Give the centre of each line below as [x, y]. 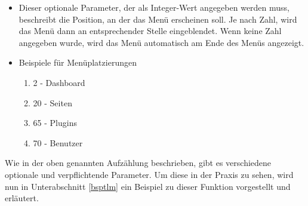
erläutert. [22, 198]
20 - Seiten [53, 102]
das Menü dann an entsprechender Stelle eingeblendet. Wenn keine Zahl [150, 31]
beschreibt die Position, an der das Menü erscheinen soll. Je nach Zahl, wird [158, 19]
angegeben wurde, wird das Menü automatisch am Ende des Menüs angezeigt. [161, 42]
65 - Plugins [55, 123]
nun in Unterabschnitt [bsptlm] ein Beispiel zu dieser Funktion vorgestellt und [148, 186]
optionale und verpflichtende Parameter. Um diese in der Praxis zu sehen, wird [149, 174]
